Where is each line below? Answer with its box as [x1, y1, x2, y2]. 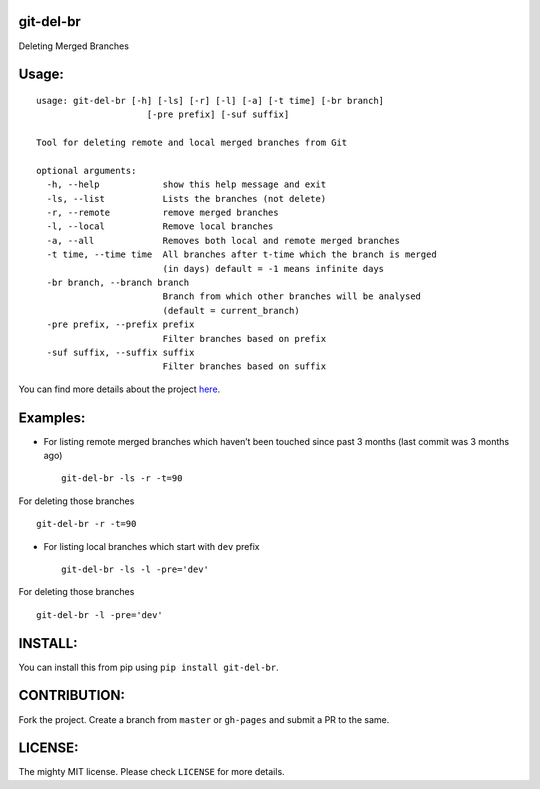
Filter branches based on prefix [162, 333, 327, 344]
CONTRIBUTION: [18, 687, 125, 704]
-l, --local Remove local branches [46, 221, 274, 232]
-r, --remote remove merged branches [46, 207, 279, 219]
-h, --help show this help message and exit [46, 179, 327, 190]
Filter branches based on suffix [162, 361, 327, 372]
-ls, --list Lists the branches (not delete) [46, 193, 327, 204]
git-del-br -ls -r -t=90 [61, 473, 183, 484]
